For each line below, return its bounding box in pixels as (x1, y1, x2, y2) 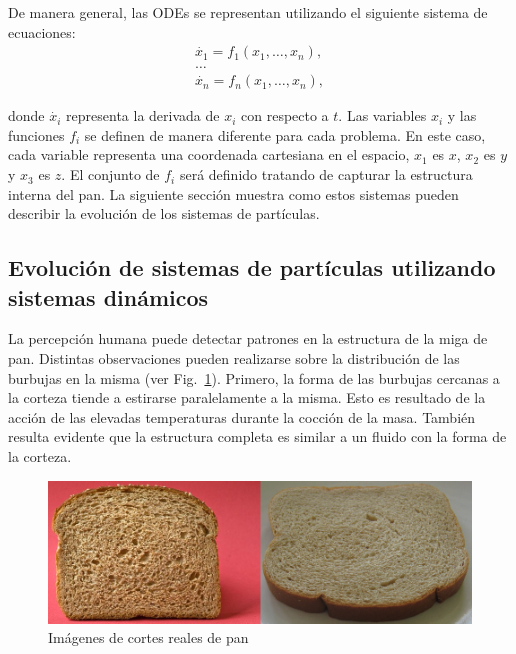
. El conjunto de (61, 164, 160, 185)
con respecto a (241, 105, 329, 126)
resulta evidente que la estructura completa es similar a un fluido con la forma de (8, 426, 507, 447)
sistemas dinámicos (8, 281, 209, 312)
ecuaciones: (8, 21, 76, 42)
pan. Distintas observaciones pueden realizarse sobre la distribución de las (8, 348, 460, 369)
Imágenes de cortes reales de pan (48, 627, 249, 648)
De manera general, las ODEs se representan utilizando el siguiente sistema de (8, 2, 488, 22)
